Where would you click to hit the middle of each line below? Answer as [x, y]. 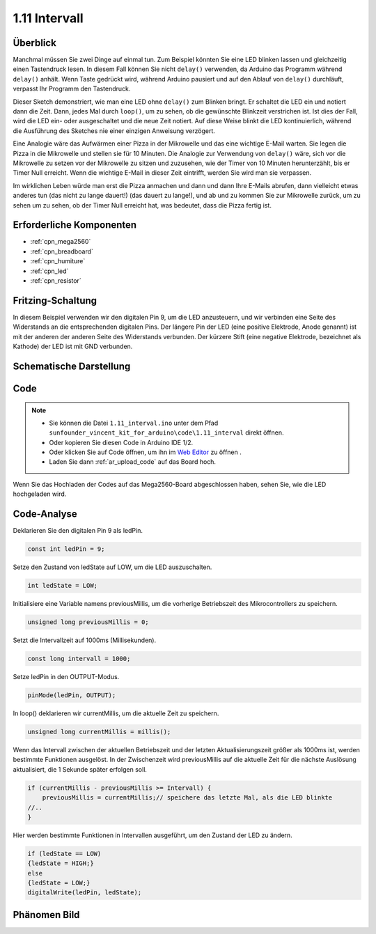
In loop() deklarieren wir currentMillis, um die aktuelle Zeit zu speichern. [116, 713]
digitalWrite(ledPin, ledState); [85, 893]
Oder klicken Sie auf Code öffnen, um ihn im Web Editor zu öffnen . [145, 452]
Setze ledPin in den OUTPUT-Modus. [66, 677]
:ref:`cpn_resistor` [56, 281]
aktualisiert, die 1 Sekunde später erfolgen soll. [80, 769]
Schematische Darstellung [72, 366]
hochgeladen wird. [40, 494]
